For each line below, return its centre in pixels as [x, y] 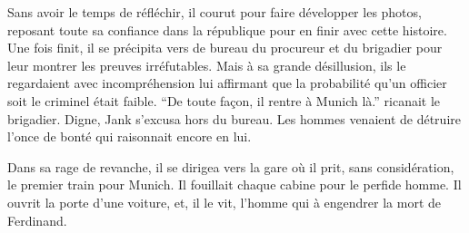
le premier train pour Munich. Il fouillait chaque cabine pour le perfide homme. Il [234, 184]
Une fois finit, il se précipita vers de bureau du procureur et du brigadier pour [225, 48]
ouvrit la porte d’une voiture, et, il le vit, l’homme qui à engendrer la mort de [225, 202]
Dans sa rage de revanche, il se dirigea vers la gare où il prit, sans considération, [231, 166]
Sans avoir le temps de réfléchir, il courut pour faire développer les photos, [215, 12]
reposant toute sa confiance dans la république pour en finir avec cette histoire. [227, 29]
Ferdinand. [37, 220]
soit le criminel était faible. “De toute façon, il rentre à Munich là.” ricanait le [224, 100]
